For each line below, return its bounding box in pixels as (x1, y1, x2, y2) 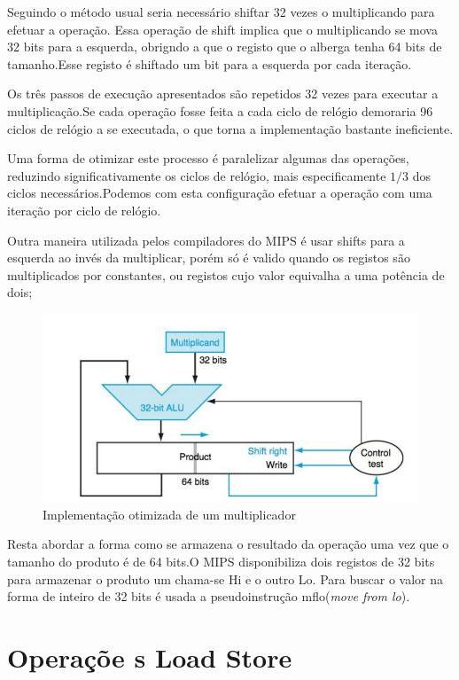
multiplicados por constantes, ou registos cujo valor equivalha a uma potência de (7, 265, 445, 284)
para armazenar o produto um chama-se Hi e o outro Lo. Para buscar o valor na (7, 569, 444, 588)
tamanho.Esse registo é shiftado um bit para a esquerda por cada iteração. (7, 54, 412, 73)
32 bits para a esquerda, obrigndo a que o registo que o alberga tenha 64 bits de (7, 37, 442, 56)
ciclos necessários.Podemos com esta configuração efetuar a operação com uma (7, 184, 432, 202)
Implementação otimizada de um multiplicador (43, 504, 296, 523)
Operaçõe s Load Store (7, 638, 292, 675)
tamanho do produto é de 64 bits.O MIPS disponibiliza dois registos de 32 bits (7, 551, 435, 570)
